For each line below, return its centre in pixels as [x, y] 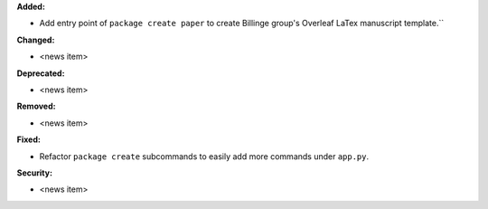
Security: [35, 173]
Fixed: [28, 139]
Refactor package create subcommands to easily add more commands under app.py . [204, 156]
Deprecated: [41, 73]
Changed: [36, 40]
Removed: [36, 106]
